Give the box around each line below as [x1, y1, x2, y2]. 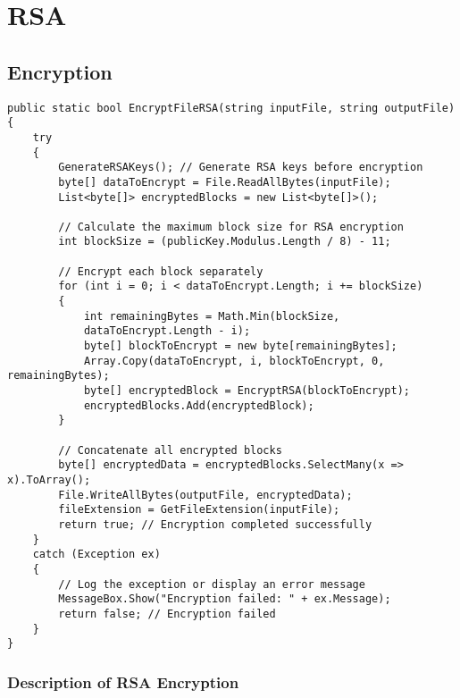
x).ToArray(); [7, 473, 91, 486]
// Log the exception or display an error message [58, 577, 365, 591]
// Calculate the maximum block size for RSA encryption [58, 220, 404, 233]
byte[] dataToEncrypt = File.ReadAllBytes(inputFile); [58, 175, 391, 189]
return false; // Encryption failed [58, 607, 276, 620]
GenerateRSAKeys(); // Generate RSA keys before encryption [58, 161, 423, 174]
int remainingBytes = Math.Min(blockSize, [83, 309, 340, 323]
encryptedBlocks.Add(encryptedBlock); [83, 399, 314, 412]
